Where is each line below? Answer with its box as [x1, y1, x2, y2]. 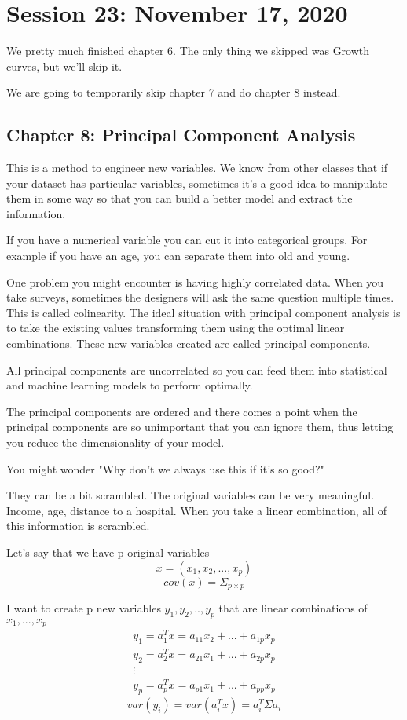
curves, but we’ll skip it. [6, 57, 123, 74]
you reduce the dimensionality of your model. [6, 434, 225, 451]
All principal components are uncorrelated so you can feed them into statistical [6, 361, 387, 378]
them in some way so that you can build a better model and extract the [6, 190, 353, 206]
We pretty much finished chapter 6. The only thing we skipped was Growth [6, 42, 370, 59]
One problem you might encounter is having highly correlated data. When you [6, 273, 384, 290]
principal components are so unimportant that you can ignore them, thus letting [6, 418, 394, 435]
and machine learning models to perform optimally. [6, 377, 253, 393]
